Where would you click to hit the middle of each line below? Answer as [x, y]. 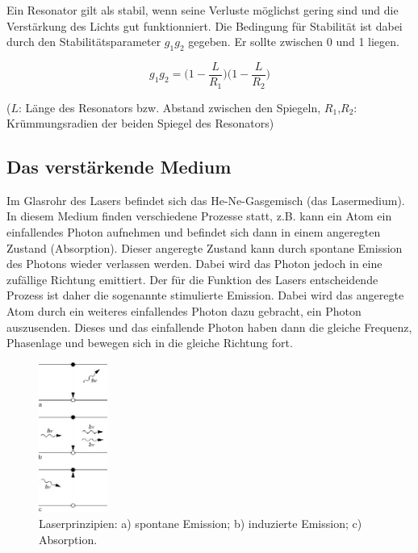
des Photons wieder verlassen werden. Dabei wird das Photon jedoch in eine [194, 264]
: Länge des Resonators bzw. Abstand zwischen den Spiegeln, [170, 107]
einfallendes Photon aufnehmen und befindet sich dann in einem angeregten [194, 232]
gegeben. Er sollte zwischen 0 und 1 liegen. [294, 42]
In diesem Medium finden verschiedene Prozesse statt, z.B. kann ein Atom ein [199, 216]
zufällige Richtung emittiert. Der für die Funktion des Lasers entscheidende [192, 279]
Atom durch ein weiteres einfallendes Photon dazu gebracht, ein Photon [184, 311]
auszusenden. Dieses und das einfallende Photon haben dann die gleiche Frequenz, [209, 327]
